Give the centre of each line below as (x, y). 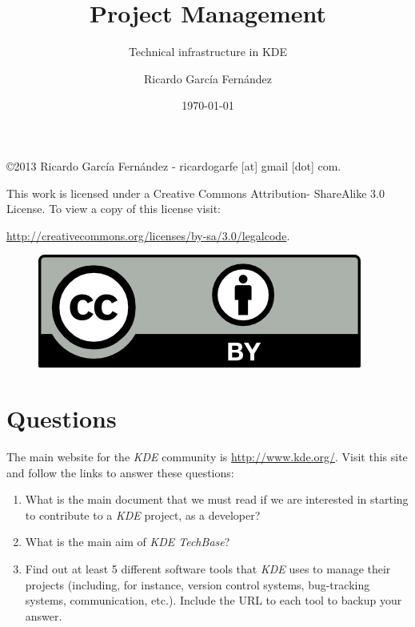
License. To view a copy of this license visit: (114, 209)
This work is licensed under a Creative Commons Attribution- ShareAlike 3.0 (196, 193)
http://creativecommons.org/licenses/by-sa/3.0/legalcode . (148, 235)
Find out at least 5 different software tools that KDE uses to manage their (208, 568)
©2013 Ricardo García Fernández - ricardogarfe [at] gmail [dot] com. (174, 165)
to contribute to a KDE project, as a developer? (143, 514)
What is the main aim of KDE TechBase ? (128, 542)
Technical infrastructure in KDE (208, 52)
